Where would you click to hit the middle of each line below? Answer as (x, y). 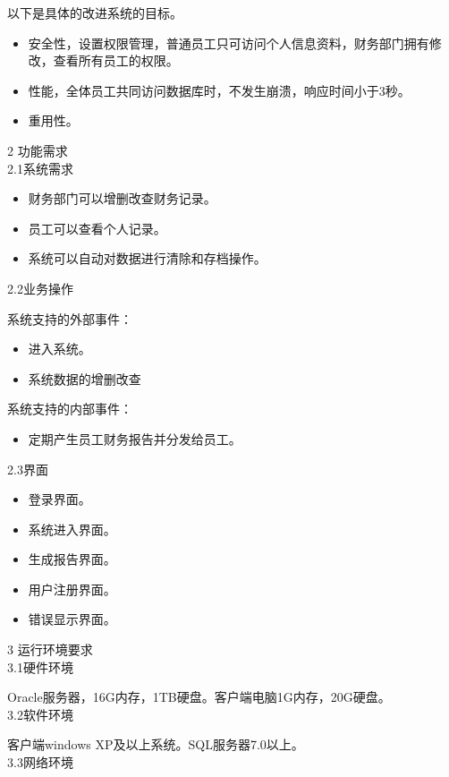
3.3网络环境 (40, 762)
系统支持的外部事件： (70, 318)
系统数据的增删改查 (85, 378)
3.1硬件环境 (40, 666)
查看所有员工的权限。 (116, 60)
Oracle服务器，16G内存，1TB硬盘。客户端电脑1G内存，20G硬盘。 (199, 697)
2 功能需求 (38, 150)
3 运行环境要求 (50, 649)
